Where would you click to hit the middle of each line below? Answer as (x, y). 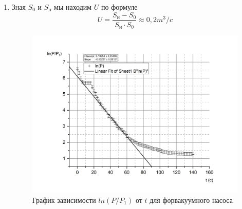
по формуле (119, 7)
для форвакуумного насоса (191, 200)
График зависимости (64, 200)
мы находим (73, 7)
